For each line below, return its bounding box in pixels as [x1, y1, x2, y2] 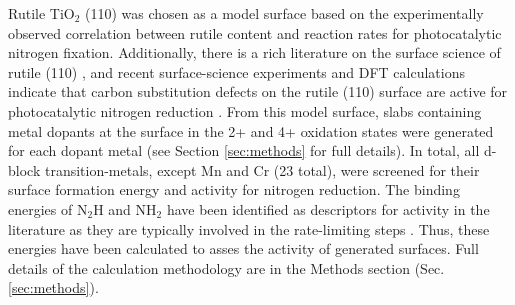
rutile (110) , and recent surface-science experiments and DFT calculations [8, 61, 465, 82]
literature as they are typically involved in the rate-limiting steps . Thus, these [8, 218, 490, 239]
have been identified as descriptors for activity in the [166, 198, 490, 219]
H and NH [93, 198, 157, 219]
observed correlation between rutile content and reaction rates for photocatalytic [8, 22, 502, 43]
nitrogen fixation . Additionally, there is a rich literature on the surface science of [8, 42, 501, 63]
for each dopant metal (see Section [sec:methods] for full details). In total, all [8, 140, 480, 161]
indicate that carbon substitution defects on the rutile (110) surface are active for [8, 81, 508, 102]
